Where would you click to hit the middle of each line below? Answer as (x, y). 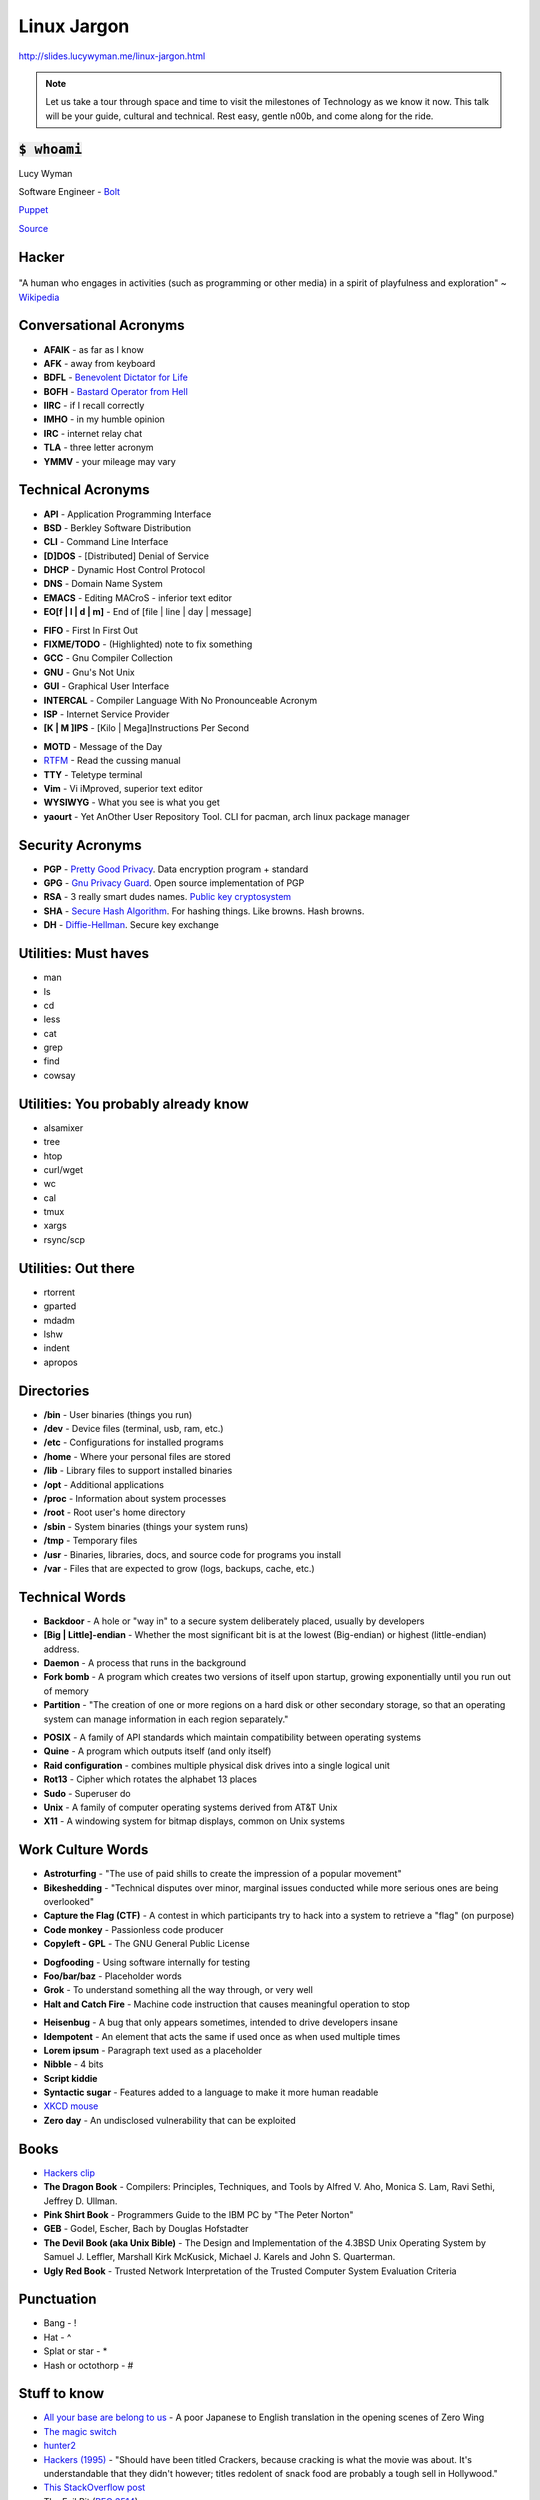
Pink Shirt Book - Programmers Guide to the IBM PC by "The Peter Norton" (198, 2214)
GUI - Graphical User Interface (106, 686)
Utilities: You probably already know (133, 1103)
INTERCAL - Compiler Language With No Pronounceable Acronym (180, 700)
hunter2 (60, 2446)
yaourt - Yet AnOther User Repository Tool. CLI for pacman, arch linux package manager (226, 816)
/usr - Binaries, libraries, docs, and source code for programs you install (192, 1554)
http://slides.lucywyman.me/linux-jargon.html (112, 56)
